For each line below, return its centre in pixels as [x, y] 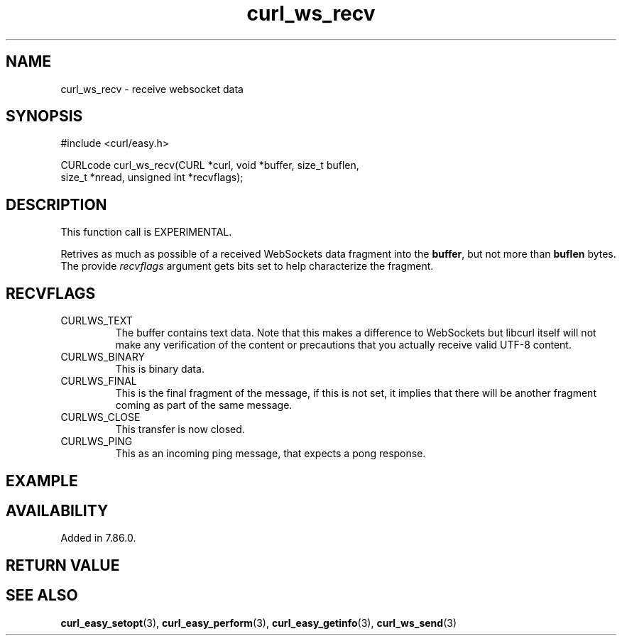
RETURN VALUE [63, 565]
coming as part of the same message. [204, 405]
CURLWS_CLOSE [100, 417]
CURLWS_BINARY [103, 357]
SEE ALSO [42, 596]
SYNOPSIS [44, 116]
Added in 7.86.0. [98, 538]
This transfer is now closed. [180, 429]
